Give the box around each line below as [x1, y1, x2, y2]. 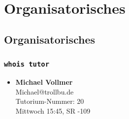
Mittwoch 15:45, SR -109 [15, 105, 91, 116]
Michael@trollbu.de [15, 86, 74, 96]
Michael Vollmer [15, 76, 73, 87]
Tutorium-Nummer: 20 [15, 96, 84, 106]
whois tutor [4, 60, 50, 69]
